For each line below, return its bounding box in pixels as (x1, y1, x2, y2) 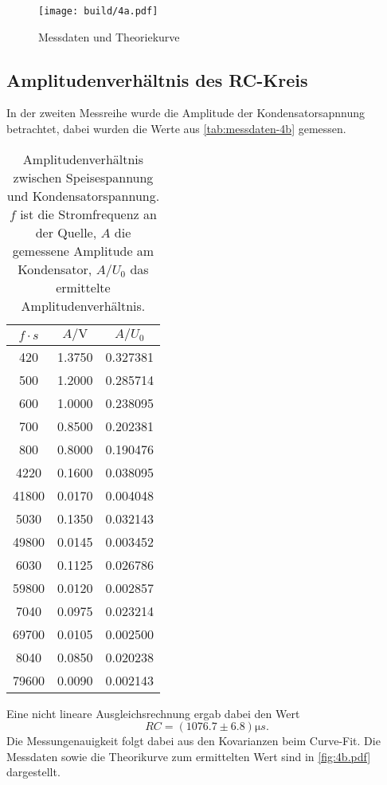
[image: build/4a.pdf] (38, 6, 158, 17)
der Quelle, (35, 222, 97, 241)
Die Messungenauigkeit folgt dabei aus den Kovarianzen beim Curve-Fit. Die (6, 732, 381, 749)
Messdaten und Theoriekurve (38, 28, 180, 45)
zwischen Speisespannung (13, 167, 154, 186)
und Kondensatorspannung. (6, 186, 160, 205)
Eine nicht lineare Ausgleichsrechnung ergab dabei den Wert (6, 705, 300, 721)
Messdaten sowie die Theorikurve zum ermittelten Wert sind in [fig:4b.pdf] (6, 748, 371, 764)
